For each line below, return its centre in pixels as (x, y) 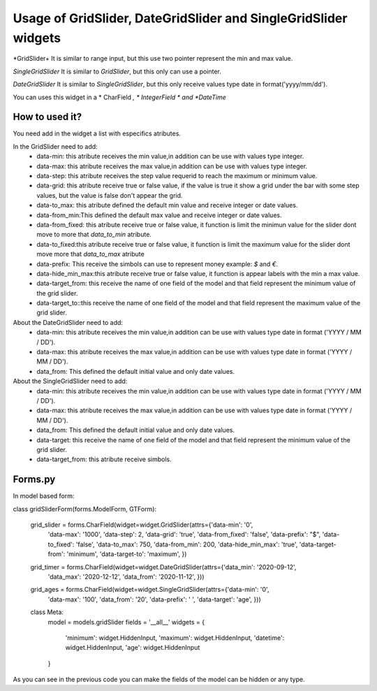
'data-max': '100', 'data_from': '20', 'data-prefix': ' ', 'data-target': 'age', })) (154, 599)
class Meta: (47, 612)
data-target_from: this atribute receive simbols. (104, 459)
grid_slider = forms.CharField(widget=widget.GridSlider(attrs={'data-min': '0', (142, 525)
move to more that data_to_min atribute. (94, 235)
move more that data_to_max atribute (90, 254)
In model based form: (44, 496)
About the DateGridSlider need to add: (68, 322)
